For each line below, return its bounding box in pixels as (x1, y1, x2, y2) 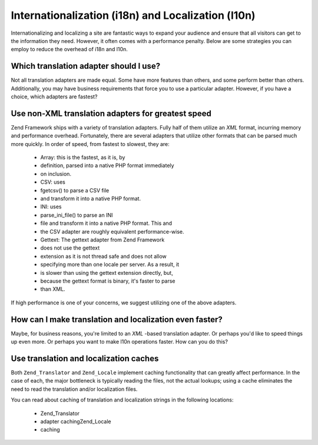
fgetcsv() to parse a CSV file (40, 187, 110, 194)
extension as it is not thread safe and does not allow (40, 253, 167, 260)
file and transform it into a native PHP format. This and (40, 220, 173, 227)
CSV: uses (40, 178, 66, 185)
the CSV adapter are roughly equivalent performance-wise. (40, 228, 184, 235)
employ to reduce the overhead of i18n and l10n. (11, 46, 128, 53)
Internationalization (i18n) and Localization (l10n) (11, 9, 256, 22)
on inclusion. (40, 170, 72, 177)
